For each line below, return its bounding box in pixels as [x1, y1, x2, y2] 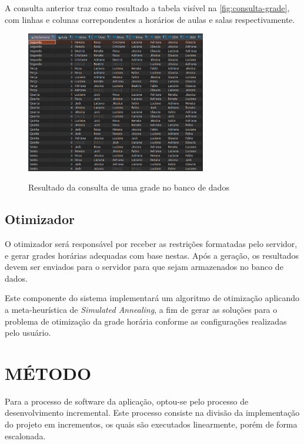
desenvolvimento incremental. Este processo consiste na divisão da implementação [5, 406, 300, 419]
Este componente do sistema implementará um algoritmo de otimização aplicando [5, 292, 299, 304]
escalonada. [5, 429, 46, 442]
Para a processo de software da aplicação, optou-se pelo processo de [5, 395, 249, 407]
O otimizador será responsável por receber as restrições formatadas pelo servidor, [5, 238, 298, 249]
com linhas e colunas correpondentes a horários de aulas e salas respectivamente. [5, 13, 295, 25]
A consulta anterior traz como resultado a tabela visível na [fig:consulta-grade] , [5, 2, 290, 14]
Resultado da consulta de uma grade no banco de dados [28, 181, 229, 193]
